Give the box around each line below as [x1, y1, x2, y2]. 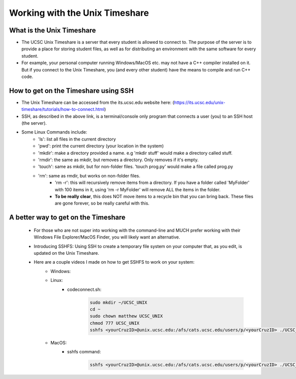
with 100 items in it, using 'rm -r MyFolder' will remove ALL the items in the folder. [55, 186, 221, 192]
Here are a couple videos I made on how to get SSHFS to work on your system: [34, 259, 195, 265]
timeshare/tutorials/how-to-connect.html [21, 106, 105, 112]
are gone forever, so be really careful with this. [55, 200, 150, 207]
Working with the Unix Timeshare [9, 7, 149, 18]
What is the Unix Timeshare [9, 26, 96, 34]
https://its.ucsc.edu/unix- [174, 99, 225, 105]
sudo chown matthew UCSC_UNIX [89, 313, 163, 319]
